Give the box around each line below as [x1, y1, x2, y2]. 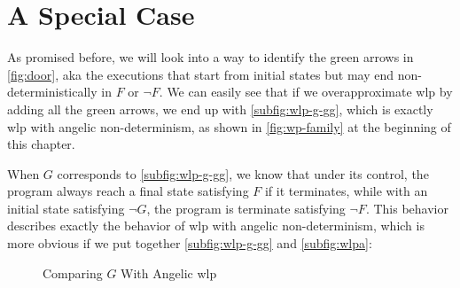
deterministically [7, 82, 97, 101]
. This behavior [365, 198, 448, 217]
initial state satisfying [7, 198, 125, 217]
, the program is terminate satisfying [146, 198, 346, 217]
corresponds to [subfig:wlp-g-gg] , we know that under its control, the [57, 164, 429, 183]
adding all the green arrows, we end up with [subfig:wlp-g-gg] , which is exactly [7, 99, 433, 118]
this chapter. [7, 135, 75, 153]
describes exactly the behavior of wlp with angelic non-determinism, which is [7, 216, 425, 235]
